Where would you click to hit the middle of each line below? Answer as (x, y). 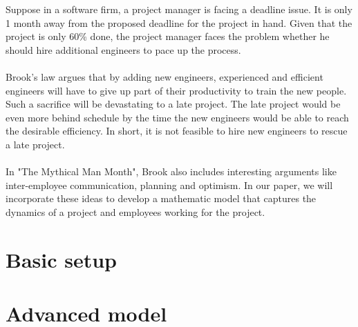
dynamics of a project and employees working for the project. (135, 211)
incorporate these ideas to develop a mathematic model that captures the (161, 198)
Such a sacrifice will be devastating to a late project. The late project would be (173, 104)
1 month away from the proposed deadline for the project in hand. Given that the (179, 22)
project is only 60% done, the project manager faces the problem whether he (168, 36)
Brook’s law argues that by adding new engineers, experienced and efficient (164, 76)
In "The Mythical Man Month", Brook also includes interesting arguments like (171, 171)
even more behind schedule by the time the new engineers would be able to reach (177, 117)
